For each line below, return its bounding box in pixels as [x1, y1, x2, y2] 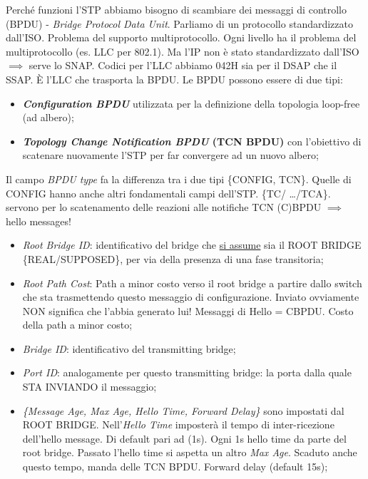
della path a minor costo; [22, 317, 133, 332]
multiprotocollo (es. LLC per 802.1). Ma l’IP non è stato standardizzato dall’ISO [6, 43, 359, 58]
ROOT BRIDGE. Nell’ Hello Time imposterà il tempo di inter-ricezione [22, 417, 334, 432]
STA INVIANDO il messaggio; [22, 379, 157, 394]
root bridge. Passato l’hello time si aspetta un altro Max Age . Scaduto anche [22, 445, 357, 460]
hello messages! [6, 213, 71, 228]
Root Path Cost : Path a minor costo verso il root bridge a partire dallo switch [22, 275, 362, 290]
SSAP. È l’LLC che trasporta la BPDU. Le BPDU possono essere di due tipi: [6, 71, 343, 86]
